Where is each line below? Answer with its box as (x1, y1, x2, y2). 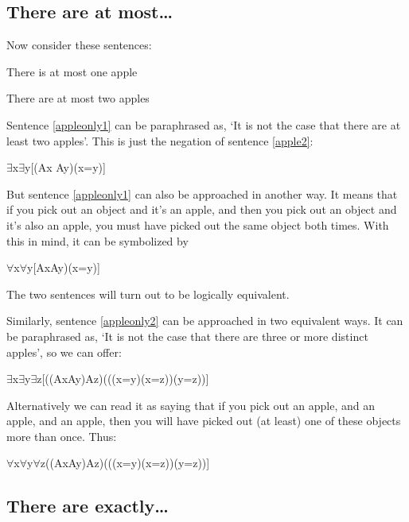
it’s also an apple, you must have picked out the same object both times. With (6, 216, 389, 233)
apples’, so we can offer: (6, 343, 122, 360)
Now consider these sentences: (6, 37, 152, 53)
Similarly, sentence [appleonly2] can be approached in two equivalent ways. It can (6, 312, 403, 329)
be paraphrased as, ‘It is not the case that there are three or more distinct (6, 327, 368, 344)
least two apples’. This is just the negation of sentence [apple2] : (6, 132, 314, 149)
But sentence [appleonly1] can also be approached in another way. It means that (6, 185, 398, 202)
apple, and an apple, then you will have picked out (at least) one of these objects (6, 412, 401, 429)
